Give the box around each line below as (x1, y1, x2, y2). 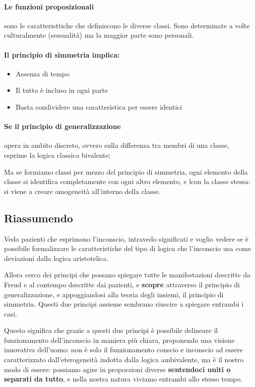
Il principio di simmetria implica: (4, 49, 120, 60)
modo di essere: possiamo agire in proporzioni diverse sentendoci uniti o (4, 364, 231, 374)
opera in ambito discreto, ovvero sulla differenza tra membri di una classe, (4, 140, 229, 150)
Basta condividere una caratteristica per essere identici (15, 101, 182, 112)
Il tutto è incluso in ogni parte (15, 85, 108, 95)
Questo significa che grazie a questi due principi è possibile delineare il (4, 325, 218, 335)
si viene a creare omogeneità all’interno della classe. (4, 186, 161, 196)
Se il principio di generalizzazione (4, 121, 121, 131)
